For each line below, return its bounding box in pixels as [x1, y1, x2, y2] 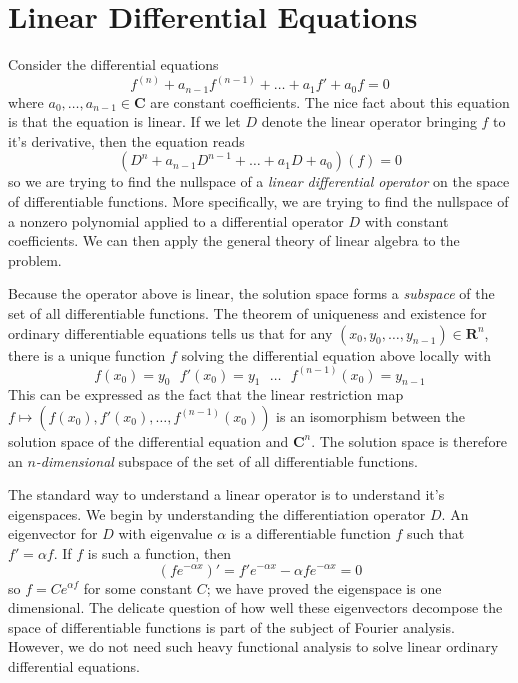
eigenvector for [8, 523, 98, 544]
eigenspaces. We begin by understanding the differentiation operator [8, 503, 426, 524]
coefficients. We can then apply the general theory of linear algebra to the [8, 230, 460, 251]
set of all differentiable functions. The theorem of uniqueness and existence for [8, 302, 487, 323]
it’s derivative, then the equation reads [8, 130, 245, 151]
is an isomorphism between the [276, 405, 465, 426]
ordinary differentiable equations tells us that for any [8, 322, 333, 343]
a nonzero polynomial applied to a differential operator [8, 210, 344, 231]
